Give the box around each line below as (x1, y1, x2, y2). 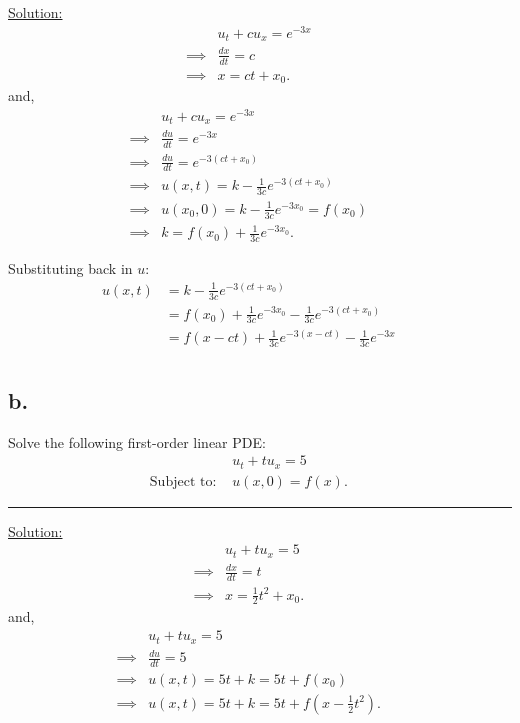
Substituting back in (8, 258, 133, 279)
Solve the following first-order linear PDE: (8, 431, 266, 452)
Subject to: (149, 474, 217, 489)
